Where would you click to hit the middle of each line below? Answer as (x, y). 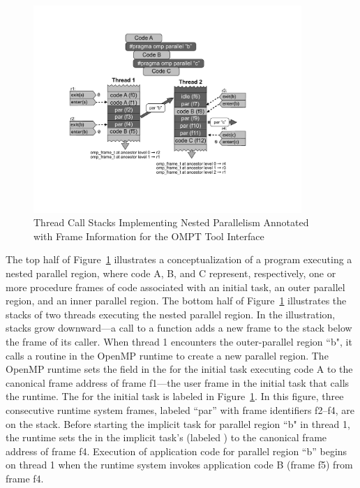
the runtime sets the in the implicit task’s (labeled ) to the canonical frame (166, 437)
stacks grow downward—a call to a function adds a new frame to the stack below (179, 328)
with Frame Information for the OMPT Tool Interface (149, 236)
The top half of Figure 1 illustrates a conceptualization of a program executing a (179, 259)
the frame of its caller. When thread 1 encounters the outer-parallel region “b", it (179, 341)
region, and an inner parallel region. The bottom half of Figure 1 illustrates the (176, 301)
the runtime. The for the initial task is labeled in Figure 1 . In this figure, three (175, 396)
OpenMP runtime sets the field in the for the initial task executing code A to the (179, 369)
